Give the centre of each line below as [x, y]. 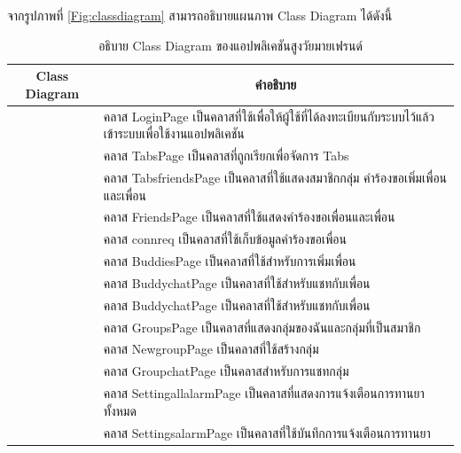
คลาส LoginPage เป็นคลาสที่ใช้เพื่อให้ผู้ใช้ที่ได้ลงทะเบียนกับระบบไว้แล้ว [269, 116]
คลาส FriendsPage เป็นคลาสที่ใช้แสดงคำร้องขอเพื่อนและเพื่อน [249, 217]
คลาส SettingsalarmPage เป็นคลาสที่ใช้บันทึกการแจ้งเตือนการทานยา [267, 432]
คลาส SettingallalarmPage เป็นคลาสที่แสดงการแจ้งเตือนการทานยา [264, 393]
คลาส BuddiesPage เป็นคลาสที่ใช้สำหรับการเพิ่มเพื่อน [230, 261]
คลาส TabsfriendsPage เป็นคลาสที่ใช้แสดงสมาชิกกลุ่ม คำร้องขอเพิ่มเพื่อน [275, 177]
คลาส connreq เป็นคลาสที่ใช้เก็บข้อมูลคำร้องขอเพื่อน [225, 239]
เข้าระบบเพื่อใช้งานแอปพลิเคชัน [174, 133]
